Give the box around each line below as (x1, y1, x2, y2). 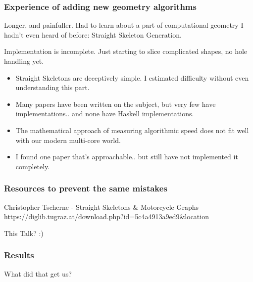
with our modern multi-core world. (15, 135, 121, 145)
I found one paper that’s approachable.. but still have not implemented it (15, 151, 238, 162)
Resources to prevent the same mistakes (4, 182, 167, 194)
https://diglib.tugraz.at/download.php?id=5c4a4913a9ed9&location (4, 211, 209, 222)
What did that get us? (4, 268, 72, 279)
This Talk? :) (4, 228, 44, 238)
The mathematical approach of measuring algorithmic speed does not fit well (15, 125, 249, 135)
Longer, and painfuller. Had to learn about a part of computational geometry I (4, 20, 244, 30)
